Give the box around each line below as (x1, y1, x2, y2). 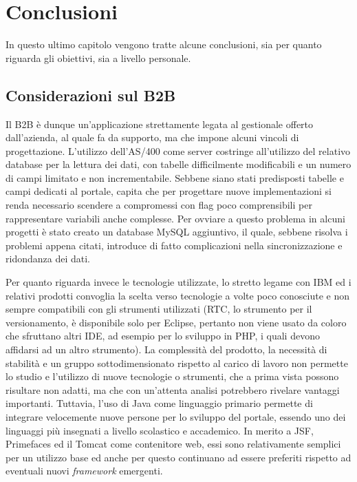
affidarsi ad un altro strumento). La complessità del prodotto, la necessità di (6, 342, 327, 357)
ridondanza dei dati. (6, 251, 90, 266)
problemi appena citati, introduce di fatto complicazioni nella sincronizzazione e (6, 238, 343, 252)
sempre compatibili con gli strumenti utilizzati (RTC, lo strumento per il (6, 302, 312, 316)
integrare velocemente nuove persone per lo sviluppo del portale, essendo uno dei (6, 409, 346, 423)
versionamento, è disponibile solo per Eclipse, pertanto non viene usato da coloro (6, 315, 347, 329)
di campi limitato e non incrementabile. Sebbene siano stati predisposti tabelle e (6, 170, 344, 185)
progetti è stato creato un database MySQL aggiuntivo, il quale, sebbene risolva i (6, 224, 348, 239)
